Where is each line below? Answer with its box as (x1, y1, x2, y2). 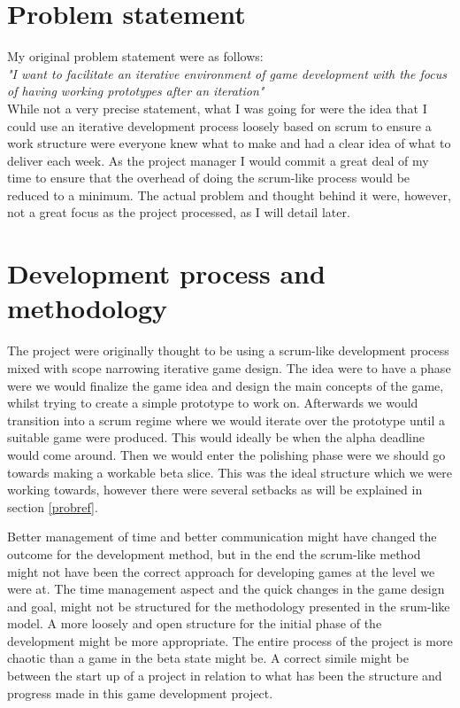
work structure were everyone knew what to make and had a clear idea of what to (7, 134, 451, 152)
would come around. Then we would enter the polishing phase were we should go (7, 445, 446, 463)
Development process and (7, 255, 326, 292)
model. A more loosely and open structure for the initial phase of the (7, 614, 382, 633)
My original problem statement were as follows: (7, 47, 264, 66)
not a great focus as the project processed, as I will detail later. (7, 203, 350, 222)
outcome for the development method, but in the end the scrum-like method (7, 544, 421, 563)
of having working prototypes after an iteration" (7, 82, 264, 100)
